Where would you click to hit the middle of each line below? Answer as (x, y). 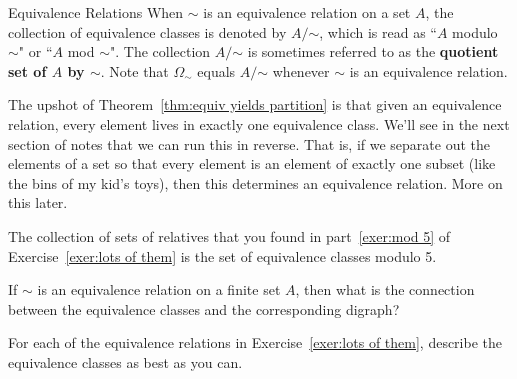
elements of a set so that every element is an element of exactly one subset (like (252, 163)
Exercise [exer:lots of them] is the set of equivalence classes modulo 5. (222, 255)
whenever (301, 70)
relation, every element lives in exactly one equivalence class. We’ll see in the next (259, 123)
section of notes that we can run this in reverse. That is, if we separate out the (249, 143)
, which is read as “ (378, 31)
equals (216, 70)
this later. (38, 202)
